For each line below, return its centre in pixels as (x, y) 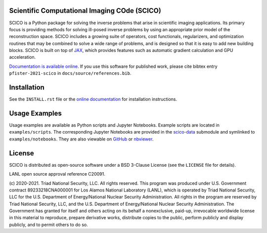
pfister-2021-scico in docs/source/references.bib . (70, 73)
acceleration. (22, 57)
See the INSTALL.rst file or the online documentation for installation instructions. (93, 99)
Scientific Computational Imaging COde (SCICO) (85, 11)
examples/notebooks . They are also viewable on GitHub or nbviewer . (81, 139)
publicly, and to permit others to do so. (49, 225)
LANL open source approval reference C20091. (57, 174)
